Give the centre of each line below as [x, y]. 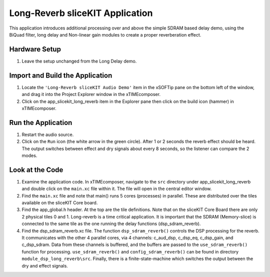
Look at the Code [36, 170]
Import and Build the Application [61, 75]
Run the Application [41, 122]
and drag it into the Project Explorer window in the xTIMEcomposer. [91, 94]
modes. [29, 155]
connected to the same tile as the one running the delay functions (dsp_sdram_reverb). [111, 224]
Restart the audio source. [48, 134]
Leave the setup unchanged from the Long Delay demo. [79, 61]
